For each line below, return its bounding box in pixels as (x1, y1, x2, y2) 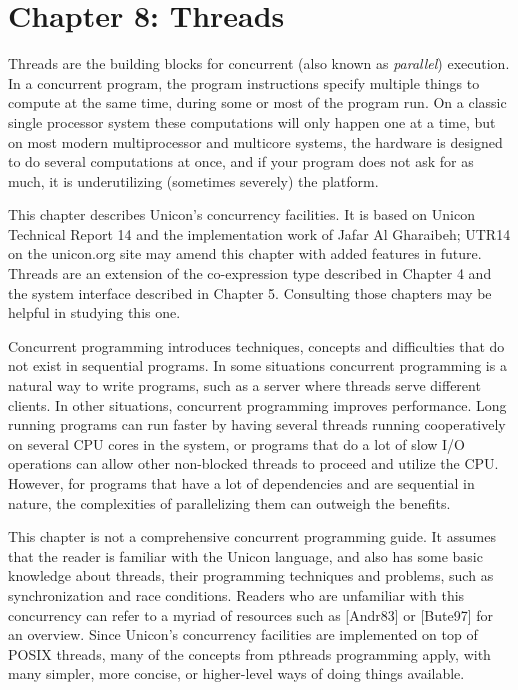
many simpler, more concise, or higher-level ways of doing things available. (8, 663, 465, 684)
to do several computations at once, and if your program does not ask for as (8, 151, 474, 172)
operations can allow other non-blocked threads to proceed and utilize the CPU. (8, 453, 499, 474)
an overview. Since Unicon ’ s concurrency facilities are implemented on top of (8, 624, 478, 645)
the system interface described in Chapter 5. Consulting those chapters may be (8, 282, 492, 303)
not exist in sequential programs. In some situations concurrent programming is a (8, 355, 507, 376)
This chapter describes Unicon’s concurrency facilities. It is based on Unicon (8, 204, 475, 225)
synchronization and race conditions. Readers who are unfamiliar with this (8, 584, 465, 605)
